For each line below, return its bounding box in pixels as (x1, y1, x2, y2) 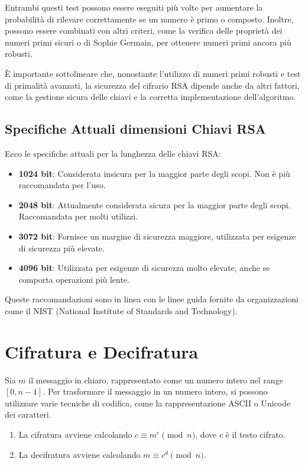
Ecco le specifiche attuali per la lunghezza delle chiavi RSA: (5, 147, 221, 159)
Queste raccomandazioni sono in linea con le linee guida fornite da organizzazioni (5, 293, 298, 305)
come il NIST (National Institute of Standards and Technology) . (5, 304, 238, 317)
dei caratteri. (5, 408, 51, 421)
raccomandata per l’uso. (18, 179, 106, 191)
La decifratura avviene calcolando (18, 448, 141, 460)
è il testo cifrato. (225, 428, 285, 440)
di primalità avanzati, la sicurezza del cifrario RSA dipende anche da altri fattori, (5, 79, 300, 91)
